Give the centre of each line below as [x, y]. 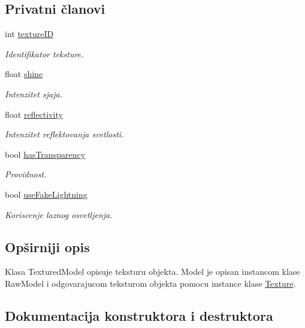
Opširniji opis [47, 246]
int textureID [29, 34]
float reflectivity [34, 114]
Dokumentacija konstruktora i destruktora [139, 315]
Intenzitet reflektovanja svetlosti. [64, 134]
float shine [24, 74]
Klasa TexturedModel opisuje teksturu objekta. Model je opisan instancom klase [152, 272]
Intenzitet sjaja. [34, 94]
